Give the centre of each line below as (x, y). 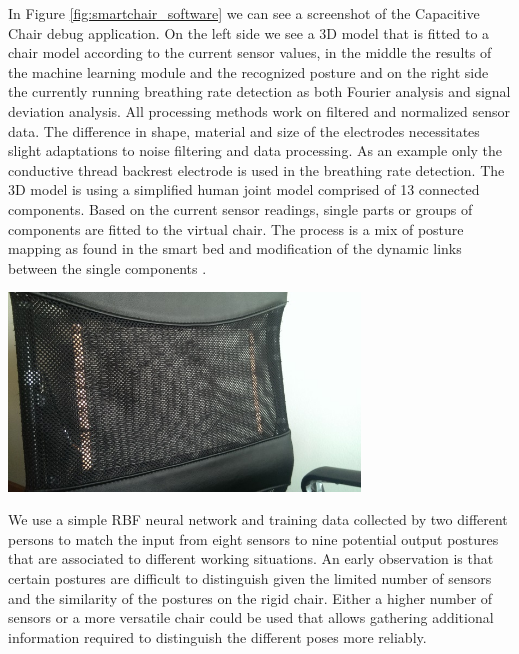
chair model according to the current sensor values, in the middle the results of (250, 52)
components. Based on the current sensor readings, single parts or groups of (240, 208)
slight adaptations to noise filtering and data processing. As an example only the (255, 150)
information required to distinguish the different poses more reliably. (217, 636)
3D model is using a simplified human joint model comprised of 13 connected (244, 189)
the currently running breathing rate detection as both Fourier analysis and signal (259, 91)
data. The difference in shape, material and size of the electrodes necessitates (244, 130)
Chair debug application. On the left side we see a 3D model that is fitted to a (249, 32)
